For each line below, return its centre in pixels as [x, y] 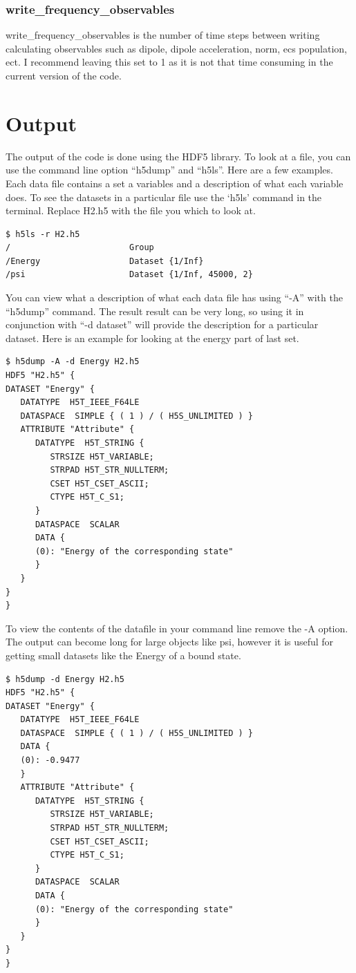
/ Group [80, 248]
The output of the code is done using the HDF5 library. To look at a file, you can [178, 156]
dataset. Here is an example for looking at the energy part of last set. [152, 338]
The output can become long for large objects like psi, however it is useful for [170, 642]
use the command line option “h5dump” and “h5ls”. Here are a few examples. [169, 170]
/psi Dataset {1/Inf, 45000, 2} [129, 275]
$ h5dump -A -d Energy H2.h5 [73, 362]
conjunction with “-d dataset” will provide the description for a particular [162, 324]
